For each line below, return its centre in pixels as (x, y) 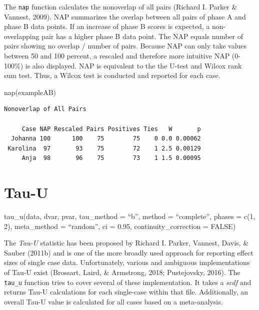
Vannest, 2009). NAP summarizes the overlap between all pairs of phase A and (125, 16)
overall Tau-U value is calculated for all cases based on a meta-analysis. (113, 301)
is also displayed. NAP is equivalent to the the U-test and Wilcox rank (133, 65)
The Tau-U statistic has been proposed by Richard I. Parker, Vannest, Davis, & (126, 243)
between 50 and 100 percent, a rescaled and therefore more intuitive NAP (117, 56)
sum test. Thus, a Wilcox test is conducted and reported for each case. (112, 75)
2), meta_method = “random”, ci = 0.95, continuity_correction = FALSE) (120, 226)
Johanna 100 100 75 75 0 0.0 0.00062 (106, 139)
